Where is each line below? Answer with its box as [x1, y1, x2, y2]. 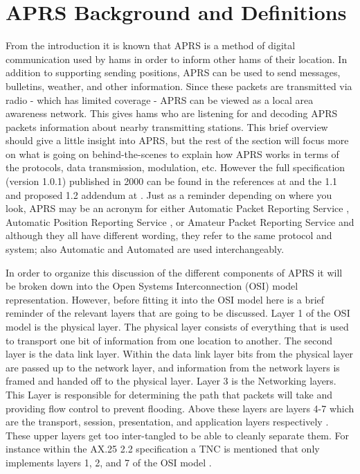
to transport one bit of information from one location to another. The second [6, 333, 333, 347]
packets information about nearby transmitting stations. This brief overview [6, 119, 328, 134]
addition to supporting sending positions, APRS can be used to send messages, [6, 65, 341, 80]
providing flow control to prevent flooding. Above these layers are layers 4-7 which [6, 401, 354, 415]
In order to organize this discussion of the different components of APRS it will [6, 265, 343, 279]
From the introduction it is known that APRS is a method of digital [6, 38, 296, 53]
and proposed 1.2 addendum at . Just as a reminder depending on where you [6, 187, 332, 202]
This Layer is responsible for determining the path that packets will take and [6, 387, 333, 401]
